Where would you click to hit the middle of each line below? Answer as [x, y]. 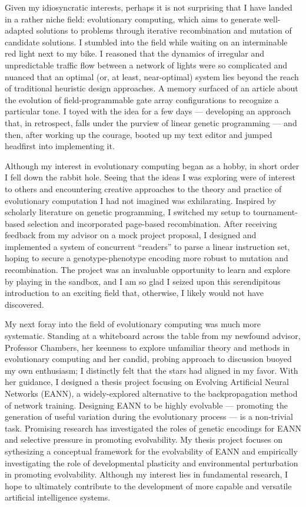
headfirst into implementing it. [60, 146]
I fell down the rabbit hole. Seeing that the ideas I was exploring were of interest [150, 177]
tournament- [275, 212]
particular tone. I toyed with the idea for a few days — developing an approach [148, 111]
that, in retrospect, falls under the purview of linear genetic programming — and [151, 122]
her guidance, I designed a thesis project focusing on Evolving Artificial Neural [147, 382]
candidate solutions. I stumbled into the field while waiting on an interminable [146, 42]
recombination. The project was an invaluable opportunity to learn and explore [147, 270]
